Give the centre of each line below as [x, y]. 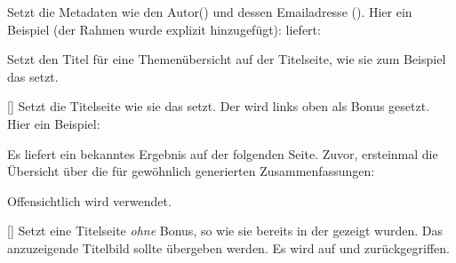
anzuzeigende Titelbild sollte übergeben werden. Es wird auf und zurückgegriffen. [228, 247]
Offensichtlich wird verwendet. [89, 200]
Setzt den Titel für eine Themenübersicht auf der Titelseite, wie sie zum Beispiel [227, 59]
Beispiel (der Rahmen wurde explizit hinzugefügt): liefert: [164, 29]
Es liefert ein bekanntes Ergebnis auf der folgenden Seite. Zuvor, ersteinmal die [223, 153]
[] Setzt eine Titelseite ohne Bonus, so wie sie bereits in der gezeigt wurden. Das [225, 231]
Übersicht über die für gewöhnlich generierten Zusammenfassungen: [191, 171]
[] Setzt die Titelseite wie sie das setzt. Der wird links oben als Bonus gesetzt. [219, 106]
